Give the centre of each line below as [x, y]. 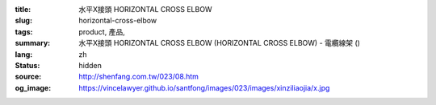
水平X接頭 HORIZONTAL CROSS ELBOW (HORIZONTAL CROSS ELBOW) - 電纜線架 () [220, 43]
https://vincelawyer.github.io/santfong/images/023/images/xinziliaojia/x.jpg [204, 87]
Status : [27, 65]
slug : [23, 21]
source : [28, 77]
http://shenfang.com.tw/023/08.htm [139, 77]
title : [23, 9]
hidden [90, 65]
